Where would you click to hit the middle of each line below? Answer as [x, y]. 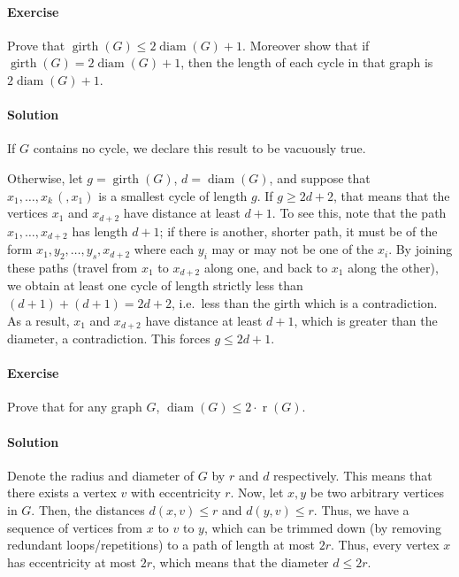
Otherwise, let [45, 177]
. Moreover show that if [306, 45]
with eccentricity [176, 492]
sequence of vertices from [75, 527]
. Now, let [257, 492]
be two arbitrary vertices [377, 492]
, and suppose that [320, 177]
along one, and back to [266, 267]
